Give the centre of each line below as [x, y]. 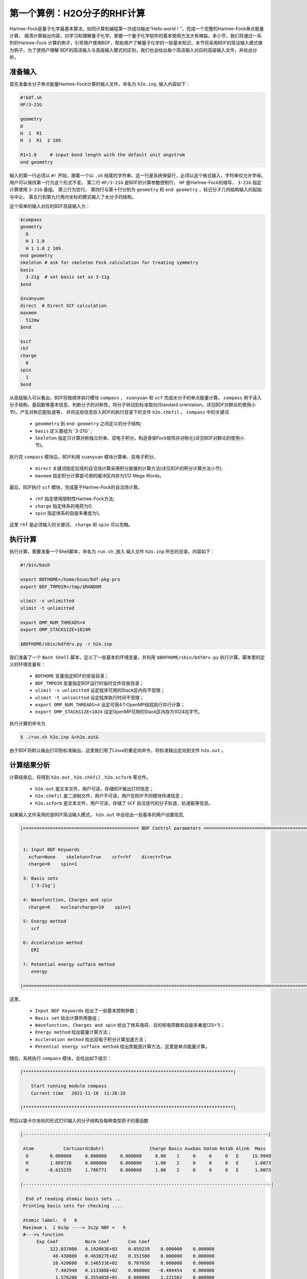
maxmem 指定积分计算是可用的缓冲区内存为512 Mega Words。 [100, 475]
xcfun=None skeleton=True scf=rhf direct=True [100, 857]
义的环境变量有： [27, 665]
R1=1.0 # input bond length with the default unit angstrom [103, 155]
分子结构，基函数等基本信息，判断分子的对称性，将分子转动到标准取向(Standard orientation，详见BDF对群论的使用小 [133, 405]
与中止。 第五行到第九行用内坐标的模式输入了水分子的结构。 [73, 196]
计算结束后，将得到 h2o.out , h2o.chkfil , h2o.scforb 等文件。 [80, 777]
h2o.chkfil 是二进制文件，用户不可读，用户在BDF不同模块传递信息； [109, 796]
